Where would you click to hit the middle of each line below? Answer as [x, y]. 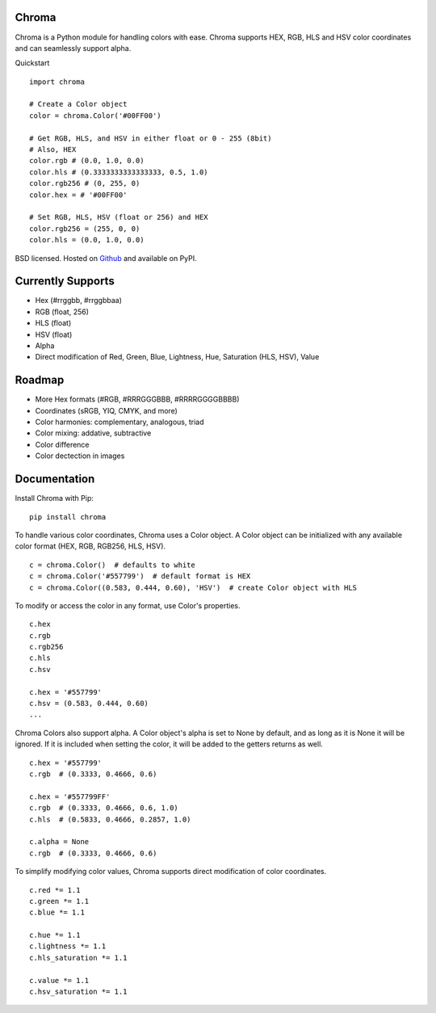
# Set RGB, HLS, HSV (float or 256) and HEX [119, 217]
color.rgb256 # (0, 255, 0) [85, 183]
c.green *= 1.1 [59, 901]
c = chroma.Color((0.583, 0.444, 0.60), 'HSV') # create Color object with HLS [193, 587]
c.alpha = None [59, 842]
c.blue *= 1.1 [57, 912]
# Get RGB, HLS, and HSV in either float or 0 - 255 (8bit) [151, 138]
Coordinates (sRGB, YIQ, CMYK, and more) [106, 410]
